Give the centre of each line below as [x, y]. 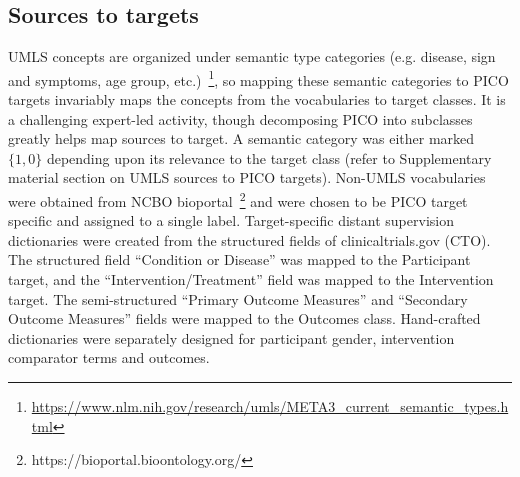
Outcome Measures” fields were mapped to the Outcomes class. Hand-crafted [244, 318]
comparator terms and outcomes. [109, 357]
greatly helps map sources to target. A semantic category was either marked [241, 138]
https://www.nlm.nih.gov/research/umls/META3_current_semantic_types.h [270, 406]
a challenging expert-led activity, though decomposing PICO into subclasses [240, 118]
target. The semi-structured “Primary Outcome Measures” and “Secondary [238, 298]
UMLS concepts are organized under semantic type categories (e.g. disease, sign [252, 56]
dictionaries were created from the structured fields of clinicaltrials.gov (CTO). [249, 239]
